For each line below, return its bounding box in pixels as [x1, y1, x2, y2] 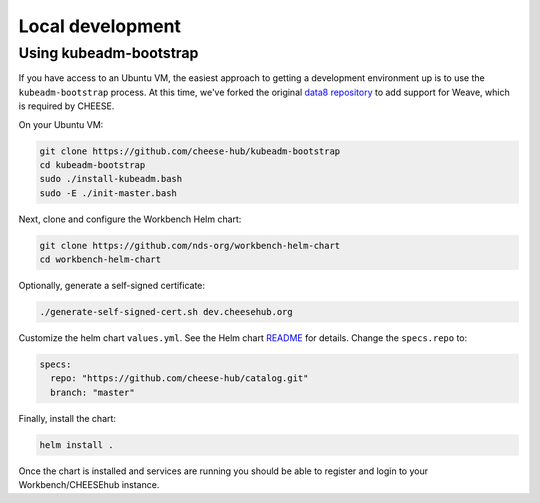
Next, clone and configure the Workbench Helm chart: [18, 213, 242, 225]
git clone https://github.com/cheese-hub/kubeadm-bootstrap [39, 145, 341, 157]
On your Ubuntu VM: [18, 118, 104, 130]
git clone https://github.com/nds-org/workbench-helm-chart [39, 240, 341, 251]
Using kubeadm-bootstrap [18, 44, 199, 62]
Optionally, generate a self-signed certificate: [18, 280, 205, 292]
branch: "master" [50, 386, 135, 398]
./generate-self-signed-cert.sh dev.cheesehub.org [39, 306, 294, 318]
